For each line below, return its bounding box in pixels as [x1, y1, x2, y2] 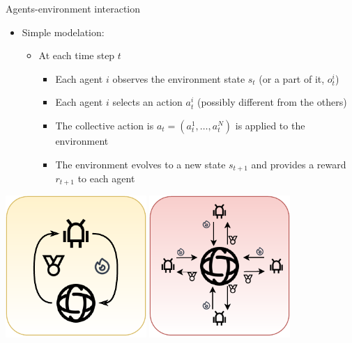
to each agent [77, 171, 135, 186]
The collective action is [55, 118, 154, 132]
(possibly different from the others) [197, 95, 347, 109]
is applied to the [235, 118, 305, 132]
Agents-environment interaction [6, 1, 141, 15]
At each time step [38, 48, 115, 63]
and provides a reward [251, 157, 346, 171]
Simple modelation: [22, 24, 105, 39]
